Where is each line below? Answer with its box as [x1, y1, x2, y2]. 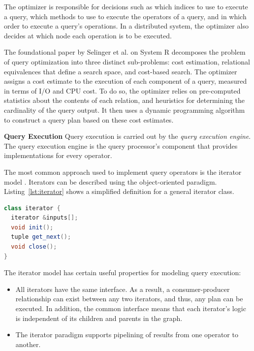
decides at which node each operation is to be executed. [4, 30, 172, 40]
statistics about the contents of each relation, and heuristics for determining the [4, 95, 245, 105]
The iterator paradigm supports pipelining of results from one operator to [15, 329, 238, 340]
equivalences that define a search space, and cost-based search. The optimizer [4, 66, 237, 76]
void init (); [11, 223, 54, 231]
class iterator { [4, 204, 61, 212]
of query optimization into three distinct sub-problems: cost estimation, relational [4, 56, 250, 66]
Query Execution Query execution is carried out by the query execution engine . [4, 131, 251, 141]
